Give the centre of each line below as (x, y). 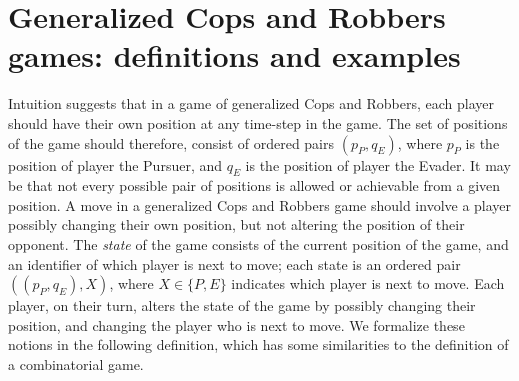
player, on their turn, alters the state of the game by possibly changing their (242, 305)
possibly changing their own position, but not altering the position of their (236, 224)
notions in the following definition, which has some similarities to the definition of (258, 344)
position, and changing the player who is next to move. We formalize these (236, 324)
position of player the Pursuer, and (115, 164)
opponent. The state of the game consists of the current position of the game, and (258, 244)
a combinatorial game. (76, 364)
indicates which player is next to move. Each (368, 283)
